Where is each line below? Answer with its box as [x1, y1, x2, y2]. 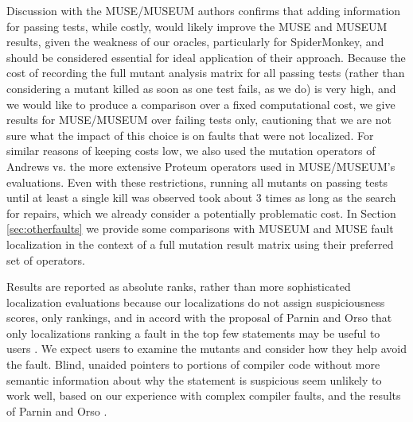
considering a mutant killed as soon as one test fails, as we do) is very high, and [6, 79, 396, 96]
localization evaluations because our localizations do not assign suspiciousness [6, 293, 385, 310]
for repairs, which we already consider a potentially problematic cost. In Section [6, 204, 396, 221]
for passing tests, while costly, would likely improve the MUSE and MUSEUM [6, 17, 388, 34]
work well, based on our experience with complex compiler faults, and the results [6, 387, 401, 404]
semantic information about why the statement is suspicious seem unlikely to [6, 371, 382, 388]
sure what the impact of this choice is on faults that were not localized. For [6, 126, 374, 143]
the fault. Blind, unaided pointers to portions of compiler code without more [6, 356, 380, 373]
